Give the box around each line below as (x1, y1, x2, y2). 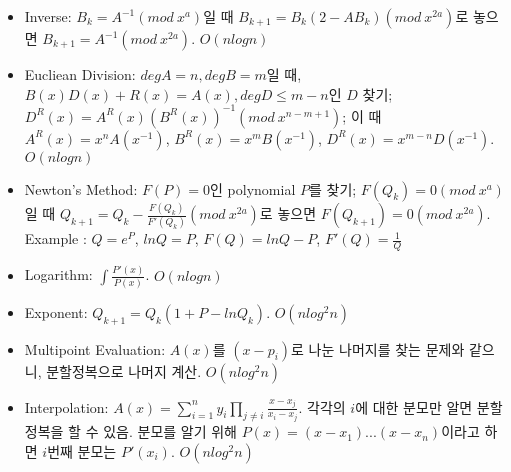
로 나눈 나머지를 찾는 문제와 (291, 338, 465, 359)
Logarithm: (24, 264, 93, 285)
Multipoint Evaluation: (24, 338, 166, 359)
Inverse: (24, 6, 72, 26)
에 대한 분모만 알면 (355, 396, 473, 417)
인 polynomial (210, 178, 296, 199)
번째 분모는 (47, 441, 117, 462)
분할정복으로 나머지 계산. (46, 360, 202, 381)
